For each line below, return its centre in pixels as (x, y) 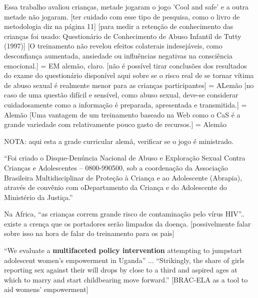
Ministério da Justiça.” (38, 197)
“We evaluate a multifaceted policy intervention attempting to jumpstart (123, 250)
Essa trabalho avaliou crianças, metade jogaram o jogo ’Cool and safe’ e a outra (126, 6)
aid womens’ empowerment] (46, 289)
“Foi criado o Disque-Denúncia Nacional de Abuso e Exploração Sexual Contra (125, 158)
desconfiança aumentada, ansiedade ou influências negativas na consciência (118, 55)
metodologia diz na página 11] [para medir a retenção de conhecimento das (119, 26)
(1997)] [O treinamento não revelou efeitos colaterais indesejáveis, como (113, 46)
